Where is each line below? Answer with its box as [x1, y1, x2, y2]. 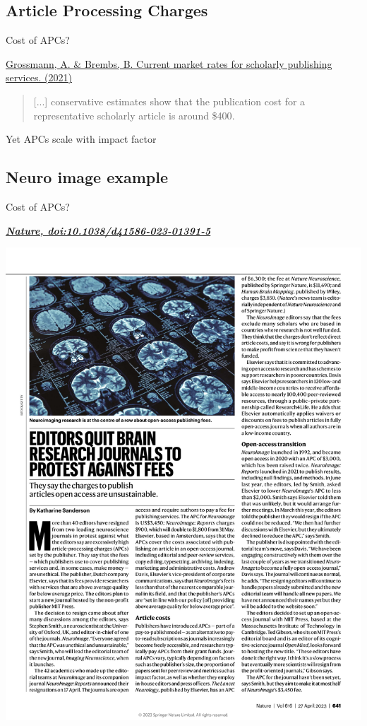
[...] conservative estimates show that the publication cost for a [33, 93, 306, 108]
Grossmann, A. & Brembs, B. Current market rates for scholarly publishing [6, 56, 332, 71]
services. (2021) [6, 70, 72, 85]
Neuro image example [6, 166, 169, 188]
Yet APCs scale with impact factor [6, 131, 157, 146]
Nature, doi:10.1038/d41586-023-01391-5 [6, 223, 211, 238]
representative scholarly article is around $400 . [33, 107, 235, 122]
